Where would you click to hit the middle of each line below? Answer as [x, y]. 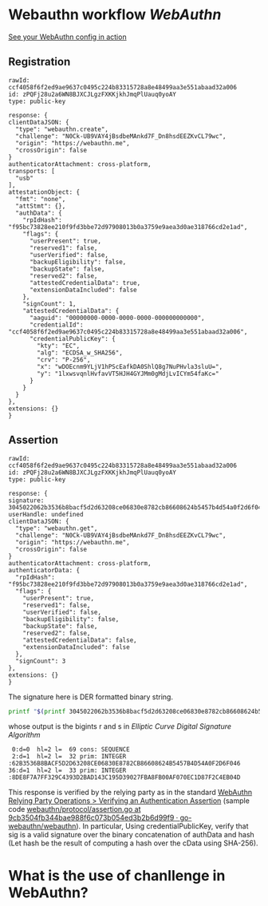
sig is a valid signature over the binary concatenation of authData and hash [132, 835]
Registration [39, 62]
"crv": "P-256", [64, 360]
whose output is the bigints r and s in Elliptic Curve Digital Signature [120, 726]
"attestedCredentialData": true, [85, 283]
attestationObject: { [44, 192]
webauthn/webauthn [42, 826]
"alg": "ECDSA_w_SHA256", [80, 353]
